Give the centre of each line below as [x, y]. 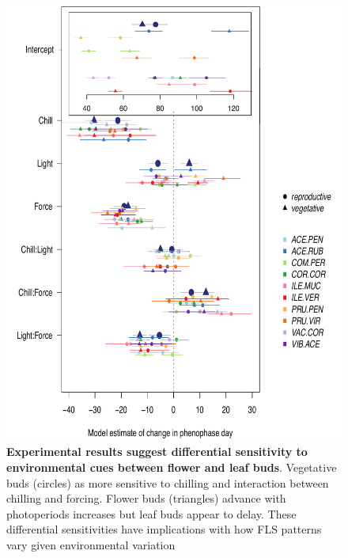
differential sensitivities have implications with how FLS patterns [164, 529]
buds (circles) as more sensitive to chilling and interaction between [168, 482]
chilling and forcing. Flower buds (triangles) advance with [146, 498]
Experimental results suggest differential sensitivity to [157, 452]
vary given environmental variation [91, 545]
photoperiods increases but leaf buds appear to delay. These [151, 513]
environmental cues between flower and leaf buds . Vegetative [172, 467]
